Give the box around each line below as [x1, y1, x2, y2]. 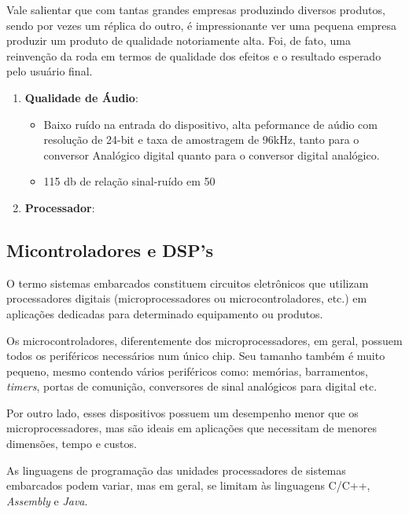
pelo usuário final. [6, 63, 93, 79]
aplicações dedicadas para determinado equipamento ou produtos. [6, 305, 323, 321]
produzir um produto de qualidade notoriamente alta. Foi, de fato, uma [6, 32, 351, 49]
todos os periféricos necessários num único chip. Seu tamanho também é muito [6, 347, 385, 364]
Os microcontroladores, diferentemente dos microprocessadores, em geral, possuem [6, 332, 403, 348]
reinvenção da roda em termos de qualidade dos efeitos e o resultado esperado [6, 47, 381, 64]
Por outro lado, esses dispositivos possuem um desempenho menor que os [6, 404, 359, 420]
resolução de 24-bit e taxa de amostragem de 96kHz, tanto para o [43, 131, 359, 148]
